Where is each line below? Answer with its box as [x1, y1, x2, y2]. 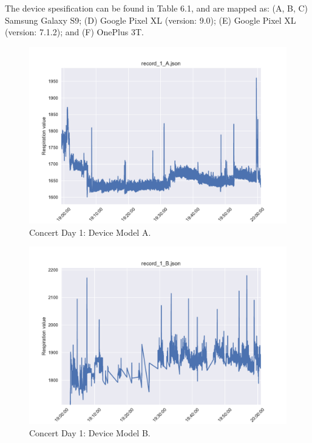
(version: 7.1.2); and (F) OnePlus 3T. [5, 26, 144, 38]
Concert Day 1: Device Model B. [29, 426, 151, 439]
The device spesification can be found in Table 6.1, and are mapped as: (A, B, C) [5, 2, 308, 14]
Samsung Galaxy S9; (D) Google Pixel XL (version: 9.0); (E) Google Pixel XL [5, 13, 296, 26]
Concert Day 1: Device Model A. [29, 225, 151, 238]
